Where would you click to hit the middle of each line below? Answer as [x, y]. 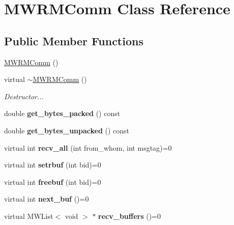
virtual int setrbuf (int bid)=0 [53, 165]
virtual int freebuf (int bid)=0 [53, 181]
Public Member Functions [74, 40]
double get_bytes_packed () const [62, 113]
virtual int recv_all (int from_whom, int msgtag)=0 [88, 147]
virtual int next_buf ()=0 [47, 199]
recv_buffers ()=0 [129, 216]
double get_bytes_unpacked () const [67, 130]
